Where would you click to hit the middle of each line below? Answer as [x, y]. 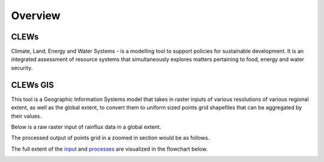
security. [22, 68]
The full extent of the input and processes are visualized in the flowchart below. [109, 149]
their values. [26, 116]
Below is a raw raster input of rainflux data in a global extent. [86, 127]
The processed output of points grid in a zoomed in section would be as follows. [110, 138]
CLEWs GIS [32, 85]
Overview [36, 16]
